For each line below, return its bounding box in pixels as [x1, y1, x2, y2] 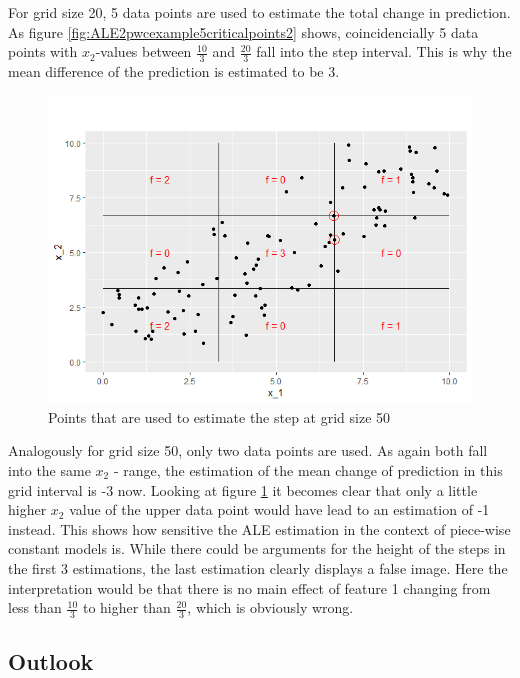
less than [8, 597, 62, 618]
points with [8, 41, 78, 62]
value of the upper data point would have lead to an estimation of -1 [69, 499, 490, 520]
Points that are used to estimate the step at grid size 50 [48, 406, 391, 427]
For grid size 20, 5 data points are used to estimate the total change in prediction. [8, 2, 511, 22]
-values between [95, 41, 192, 62]
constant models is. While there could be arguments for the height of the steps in [8, 538, 506, 559]
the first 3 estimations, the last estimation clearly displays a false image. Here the [8, 557, 508, 578]
